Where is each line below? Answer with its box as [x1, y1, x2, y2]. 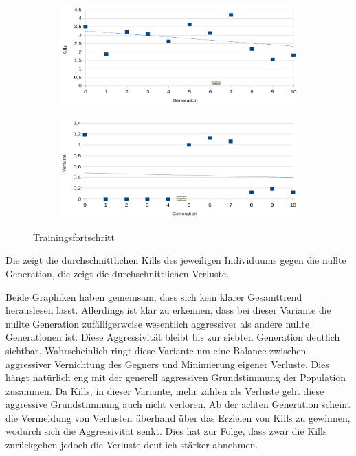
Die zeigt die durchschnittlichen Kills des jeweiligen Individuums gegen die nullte [5, 253, 346, 267]
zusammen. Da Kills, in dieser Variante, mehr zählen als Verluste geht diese [5, 383, 324, 398]
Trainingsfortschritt [33, 229, 115, 244]
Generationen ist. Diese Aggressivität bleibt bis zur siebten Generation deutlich [5, 330, 340, 344]
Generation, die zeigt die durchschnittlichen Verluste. [5, 266, 230, 280]
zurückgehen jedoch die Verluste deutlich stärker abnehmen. [5, 437, 258, 452]
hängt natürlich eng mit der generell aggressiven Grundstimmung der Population [5, 370, 346, 385]
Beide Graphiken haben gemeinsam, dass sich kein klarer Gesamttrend [5, 289, 302, 304]
